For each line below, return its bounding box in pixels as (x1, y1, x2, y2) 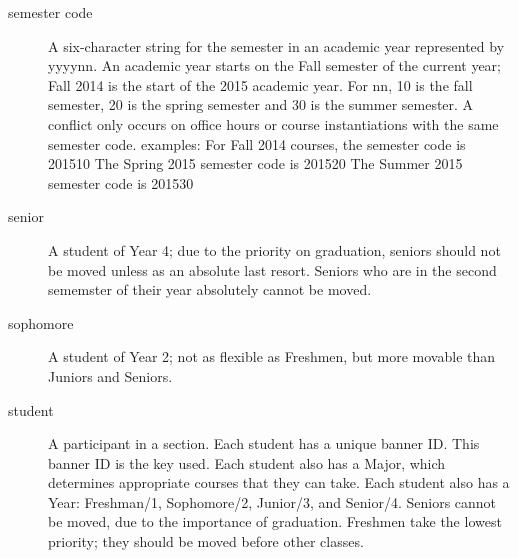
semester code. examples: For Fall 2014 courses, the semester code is (48, 133, 466, 154)
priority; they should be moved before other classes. (48, 531, 364, 552)
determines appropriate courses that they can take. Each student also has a (48, 472, 510, 493)
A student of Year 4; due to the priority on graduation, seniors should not (48, 239, 501, 260)
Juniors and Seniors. (48, 365, 173, 386)
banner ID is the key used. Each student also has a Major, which (48, 452, 446, 473)
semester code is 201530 (48, 172, 194, 193)
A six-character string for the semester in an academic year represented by (48, 35, 505, 56)
